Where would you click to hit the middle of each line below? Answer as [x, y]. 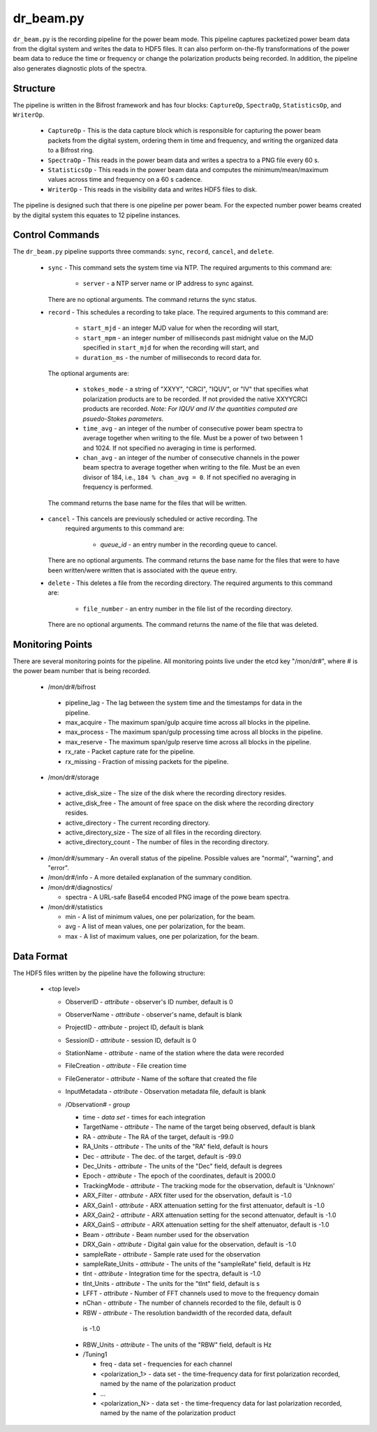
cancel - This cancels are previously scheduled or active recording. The [153, 519]
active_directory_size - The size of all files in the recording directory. [163, 832]
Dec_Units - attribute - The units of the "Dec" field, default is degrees [183, 1166]
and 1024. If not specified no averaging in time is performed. [170, 448]
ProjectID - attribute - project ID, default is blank [134, 1027]
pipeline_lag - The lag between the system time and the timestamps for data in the [184, 703]
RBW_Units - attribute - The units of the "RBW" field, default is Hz [177, 1345]
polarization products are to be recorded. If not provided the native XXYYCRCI [195, 399]
